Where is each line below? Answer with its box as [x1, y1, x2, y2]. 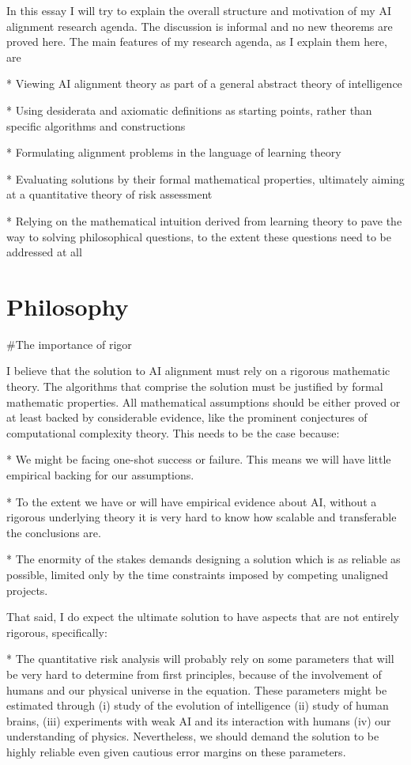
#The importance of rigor [6, 335, 132, 352]
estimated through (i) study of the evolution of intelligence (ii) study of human [6, 697, 389, 714]
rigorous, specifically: [6, 623, 107, 640]
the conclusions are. [6, 524, 101, 540]
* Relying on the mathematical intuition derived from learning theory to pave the [6, 212, 402, 229]
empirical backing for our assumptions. [6, 467, 194, 483]
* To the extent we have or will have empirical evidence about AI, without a [6, 493, 377, 509]
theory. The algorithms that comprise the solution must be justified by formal [6, 378, 383, 395]
